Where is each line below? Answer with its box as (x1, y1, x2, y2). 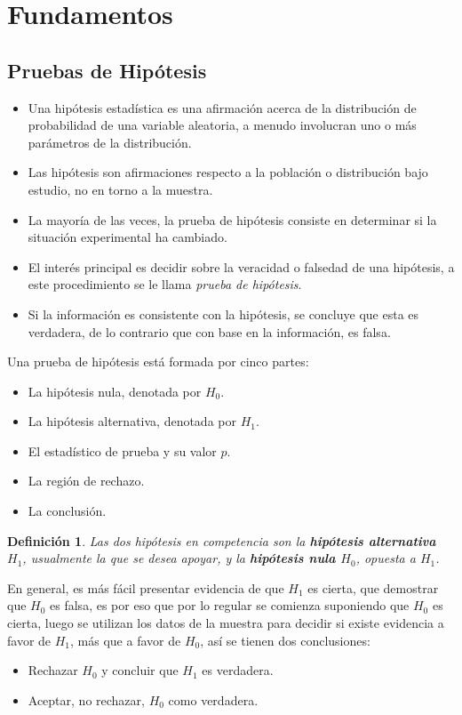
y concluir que (101, 661, 179, 679)
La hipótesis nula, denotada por (28, 382, 202, 400)
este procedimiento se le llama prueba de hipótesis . (28, 275, 302, 293)
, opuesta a (355, 549, 416, 567)
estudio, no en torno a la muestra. (28, 180, 213, 198)
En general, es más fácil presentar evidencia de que (7, 578, 284, 597)
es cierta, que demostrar (307, 578, 439, 597)
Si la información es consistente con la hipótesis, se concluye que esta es (28, 304, 419, 323)
